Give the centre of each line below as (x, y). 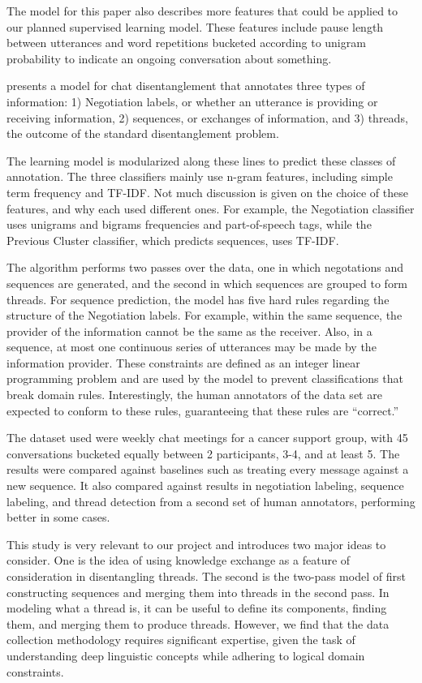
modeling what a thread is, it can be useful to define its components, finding (197, 608)
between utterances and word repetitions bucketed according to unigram (186, 43)
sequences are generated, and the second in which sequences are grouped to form (207, 283)
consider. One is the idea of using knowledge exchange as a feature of (179, 560)
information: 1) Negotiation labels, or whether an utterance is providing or (192, 101)
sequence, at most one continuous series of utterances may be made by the (192, 347)
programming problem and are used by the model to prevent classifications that (205, 378)
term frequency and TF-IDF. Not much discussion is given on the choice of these (207, 192)
